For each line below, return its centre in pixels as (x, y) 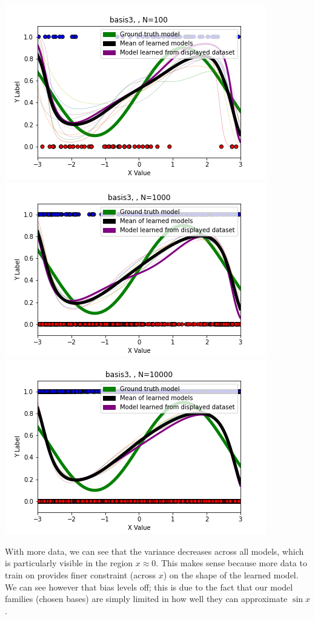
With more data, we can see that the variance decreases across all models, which (154, 551)
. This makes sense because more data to (231, 563)
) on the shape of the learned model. (231, 574)
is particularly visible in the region (69, 563)
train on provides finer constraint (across (81, 574)
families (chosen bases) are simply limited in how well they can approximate (146, 599)
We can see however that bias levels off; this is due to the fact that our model (149, 587)
